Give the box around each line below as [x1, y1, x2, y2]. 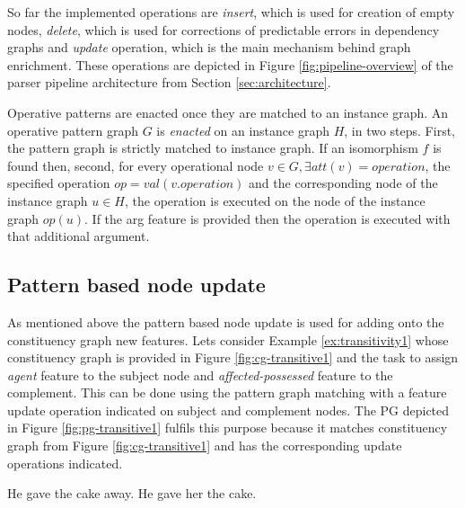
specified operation [7, 174, 110, 192]
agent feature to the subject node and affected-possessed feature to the [7, 365, 393, 384]
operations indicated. [7, 453, 123, 472]
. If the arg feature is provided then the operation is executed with [84, 209, 451, 227]
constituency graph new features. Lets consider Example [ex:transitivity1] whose [7, 330, 449, 349]
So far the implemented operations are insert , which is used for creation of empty [7, 3, 455, 21]
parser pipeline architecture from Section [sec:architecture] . [7, 73, 331, 92]
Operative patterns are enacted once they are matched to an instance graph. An [7, 102, 449, 121]
